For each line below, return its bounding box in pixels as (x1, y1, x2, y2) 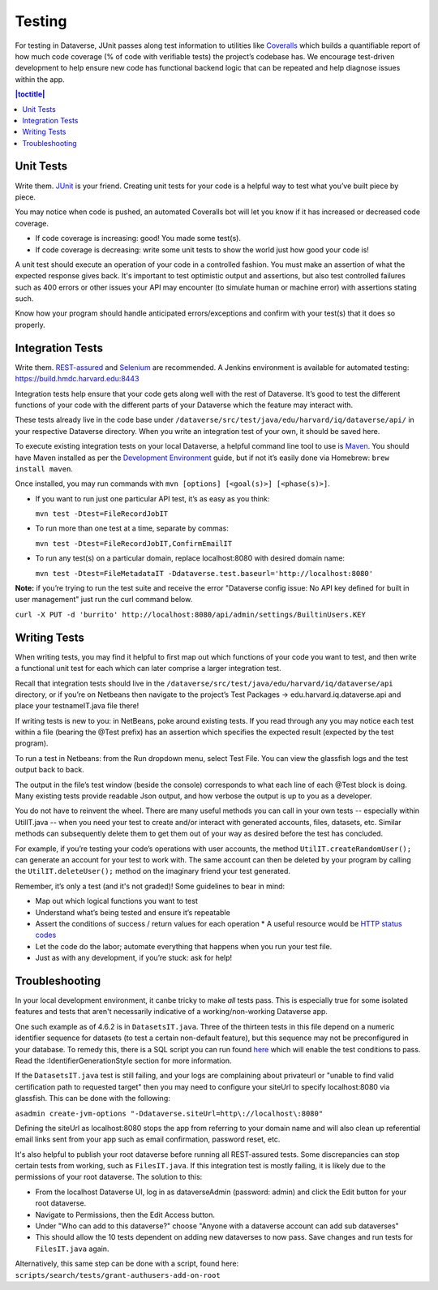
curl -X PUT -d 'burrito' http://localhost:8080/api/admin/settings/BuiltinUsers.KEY (15, 609, 367, 619)
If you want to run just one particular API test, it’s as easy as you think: (35, 493, 270, 503)
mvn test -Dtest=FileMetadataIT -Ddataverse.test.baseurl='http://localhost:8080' (35, 569, 373, 578)
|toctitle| (15, 89, 45, 99)
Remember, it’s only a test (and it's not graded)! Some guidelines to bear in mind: (15, 881, 286, 891)
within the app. (15, 74, 65, 84)
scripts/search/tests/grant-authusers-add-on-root (15, 1271, 221, 1279)
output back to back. (15, 765, 84, 775)
